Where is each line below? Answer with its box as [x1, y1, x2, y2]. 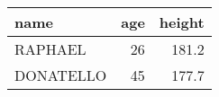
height [159, 12, 205, 32]
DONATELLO [14, 65, 107, 85]
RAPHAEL [14, 39, 87, 59]
